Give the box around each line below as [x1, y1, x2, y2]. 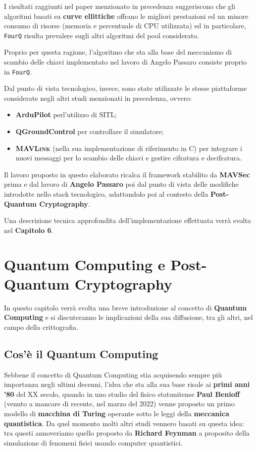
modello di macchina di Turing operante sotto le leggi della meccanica [4, 408, 229, 419]
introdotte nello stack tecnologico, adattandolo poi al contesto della [4, 189, 208, 199]
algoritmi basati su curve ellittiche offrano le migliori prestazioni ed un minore [4, 10, 249, 21]
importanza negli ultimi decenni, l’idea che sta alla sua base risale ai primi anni [4, 379, 250, 389]
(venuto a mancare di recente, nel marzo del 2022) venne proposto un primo [4, 398, 235, 409]
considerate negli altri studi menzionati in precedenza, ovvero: [4, 92, 192, 103]
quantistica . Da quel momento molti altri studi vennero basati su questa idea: [4, 418, 244, 428]
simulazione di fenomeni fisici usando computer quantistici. [4, 437, 183, 448]
